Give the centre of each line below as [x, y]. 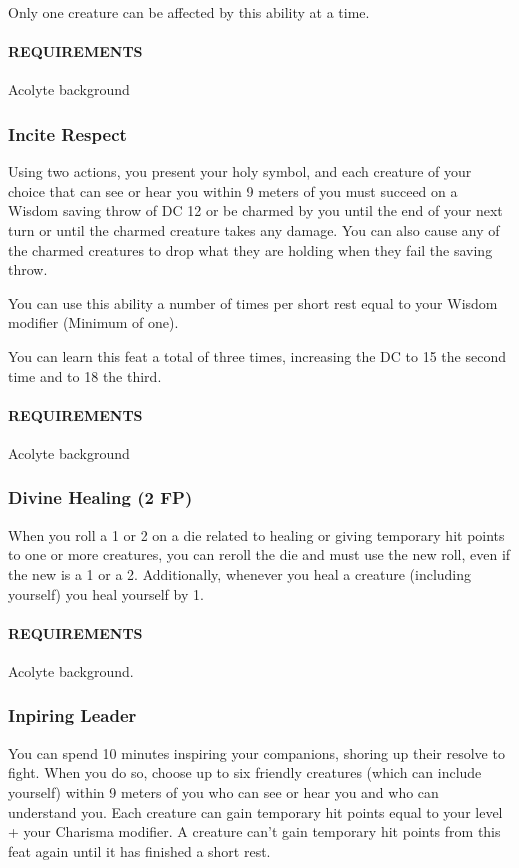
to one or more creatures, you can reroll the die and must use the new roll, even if [259, 554]
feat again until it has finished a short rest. [139, 850]
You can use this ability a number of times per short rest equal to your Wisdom [253, 302]
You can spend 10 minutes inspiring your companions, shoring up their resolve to [256, 752]
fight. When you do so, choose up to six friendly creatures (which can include [245, 772]
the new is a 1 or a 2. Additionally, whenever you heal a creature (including [240, 573]
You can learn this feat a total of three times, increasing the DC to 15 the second [257, 355]
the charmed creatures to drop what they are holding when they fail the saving [250, 249]
